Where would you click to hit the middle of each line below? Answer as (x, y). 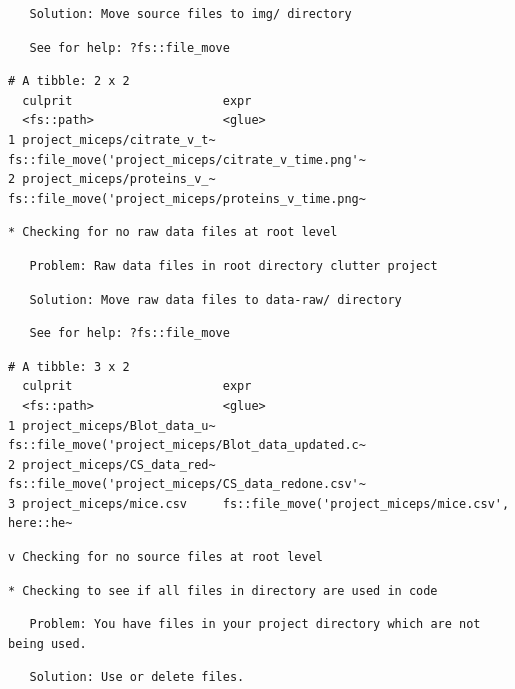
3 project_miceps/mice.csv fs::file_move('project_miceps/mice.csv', (259, 503)
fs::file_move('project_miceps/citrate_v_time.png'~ (187, 159)
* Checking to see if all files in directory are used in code (223, 590)
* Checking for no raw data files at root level (173, 232)
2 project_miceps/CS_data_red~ (112, 464)
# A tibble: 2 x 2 (69, 81)
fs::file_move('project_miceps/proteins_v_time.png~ (187, 198)
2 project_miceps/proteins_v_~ (112, 179)
